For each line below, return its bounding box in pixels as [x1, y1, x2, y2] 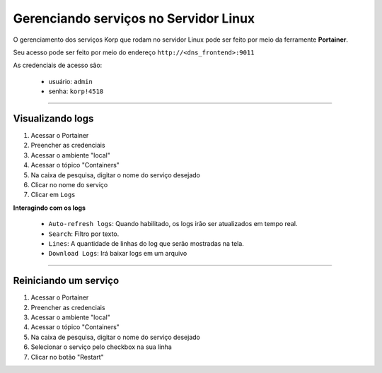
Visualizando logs [13, 112, 94, 124]
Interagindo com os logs [13, 203, 86, 212]
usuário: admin [48, 77, 93, 85]
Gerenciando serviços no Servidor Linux [13, 11, 255, 26]
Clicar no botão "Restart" [30, 353, 104, 361]
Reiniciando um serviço [13, 275, 120, 287]
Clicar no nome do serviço [30, 180, 108, 189]
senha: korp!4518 [48, 87, 104, 95]
